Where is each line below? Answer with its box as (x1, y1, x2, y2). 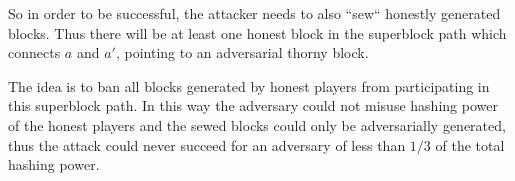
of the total (435, 134, 505, 155)
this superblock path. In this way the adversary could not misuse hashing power (8, 95, 498, 116)
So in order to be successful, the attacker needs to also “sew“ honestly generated (8, 3, 501, 23)
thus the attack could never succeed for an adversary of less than (8, 134, 406, 155)
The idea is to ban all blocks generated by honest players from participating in (8, 75, 490, 96)
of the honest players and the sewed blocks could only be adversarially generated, (8, 114, 506, 135)
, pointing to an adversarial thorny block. (115, 42, 369, 63)
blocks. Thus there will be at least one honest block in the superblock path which (8, 22, 507, 43)
